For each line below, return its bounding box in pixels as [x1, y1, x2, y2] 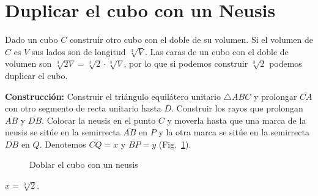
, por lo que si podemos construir [124, 57, 248, 70]
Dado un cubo [5, 33, 58, 46]
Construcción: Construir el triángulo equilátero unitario [5, 89, 221, 102]
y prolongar [253, 89, 297, 102]
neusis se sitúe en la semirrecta [5, 126, 120, 138]
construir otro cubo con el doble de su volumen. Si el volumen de [69, 33, 313, 46]
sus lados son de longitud [31, 45, 126, 58]
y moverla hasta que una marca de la [167, 113, 306, 126]
